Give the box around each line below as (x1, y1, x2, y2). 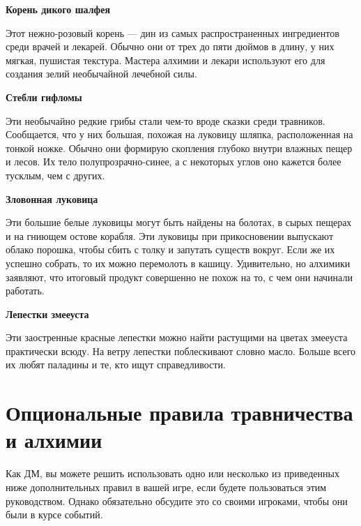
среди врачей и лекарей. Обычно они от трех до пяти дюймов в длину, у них (6, 39, 335, 54)
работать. (6, 283, 45, 298)
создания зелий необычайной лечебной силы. (6, 66, 197, 81)
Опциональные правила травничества (6, 398, 353, 427)
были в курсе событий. (6, 507, 103, 522)
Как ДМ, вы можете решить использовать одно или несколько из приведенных (6, 466, 339, 481)
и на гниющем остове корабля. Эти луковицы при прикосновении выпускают (6, 228, 334, 243)
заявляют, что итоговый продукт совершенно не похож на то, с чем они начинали (6, 269, 353, 284)
